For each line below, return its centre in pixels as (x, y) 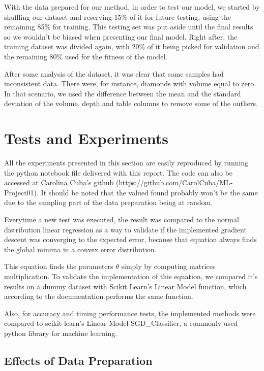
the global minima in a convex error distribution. (80, 249)
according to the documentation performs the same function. (99, 296)
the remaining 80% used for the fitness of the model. (86, 56)
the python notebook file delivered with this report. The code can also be (119, 172)
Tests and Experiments (86, 138)
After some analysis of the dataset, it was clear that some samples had (114, 73)
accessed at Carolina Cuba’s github (59, 182)
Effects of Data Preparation (78, 360)
